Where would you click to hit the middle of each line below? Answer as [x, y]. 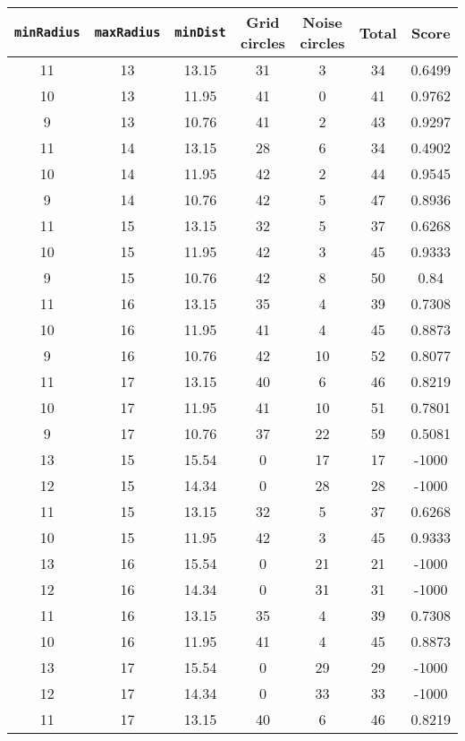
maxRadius [127, 32]
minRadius [47, 32]
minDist [200, 32]
